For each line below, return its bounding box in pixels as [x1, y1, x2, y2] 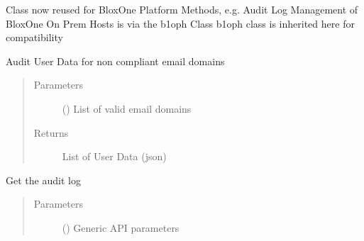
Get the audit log [6, 172, 81, 187]
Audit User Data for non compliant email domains [6, 53, 225, 68]
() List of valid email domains [62, 101, 192, 116]
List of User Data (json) [62, 149, 167, 164]
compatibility [6, 30, 63, 45]
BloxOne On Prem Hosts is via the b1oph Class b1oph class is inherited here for [6, 16, 355, 30]
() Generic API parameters [62, 220, 180, 235]
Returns [33, 125, 69, 140]
